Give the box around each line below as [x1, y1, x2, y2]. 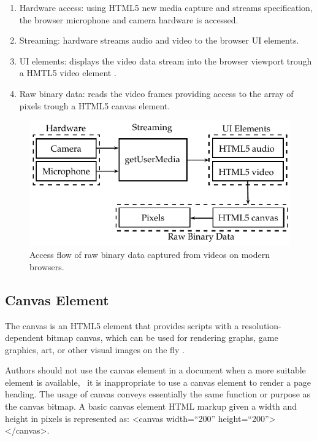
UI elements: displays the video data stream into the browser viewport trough [19, 54, 312, 67]
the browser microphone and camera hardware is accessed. [19, 13, 239, 26]
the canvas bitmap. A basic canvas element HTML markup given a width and [5, 400, 297, 413]
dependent [5, 331, 44, 344]
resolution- [241, 319, 281, 332]
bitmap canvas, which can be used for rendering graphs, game [46, 331, 278, 344]
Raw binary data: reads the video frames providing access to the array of [19, 87, 294, 100]
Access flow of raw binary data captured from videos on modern [29, 248, 270, 261]
